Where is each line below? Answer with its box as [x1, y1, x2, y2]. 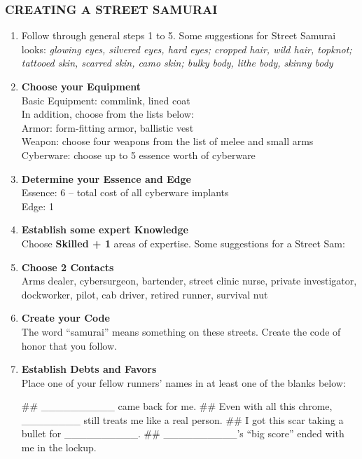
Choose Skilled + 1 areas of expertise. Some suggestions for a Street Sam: [21, 235, 345, 250]
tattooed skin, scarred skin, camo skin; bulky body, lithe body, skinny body [21, 55, 333, 70]
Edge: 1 [21, 198, 54, 213]
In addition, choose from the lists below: [21, 107, 194, 121]
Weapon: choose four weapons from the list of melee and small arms [21, 134, 314, 149]
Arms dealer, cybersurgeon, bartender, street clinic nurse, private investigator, [21, 273, 357, 288]
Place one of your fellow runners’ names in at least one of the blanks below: [21, 375, 346, 390]
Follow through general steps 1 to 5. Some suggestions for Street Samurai [21, 28, 336, 43]
